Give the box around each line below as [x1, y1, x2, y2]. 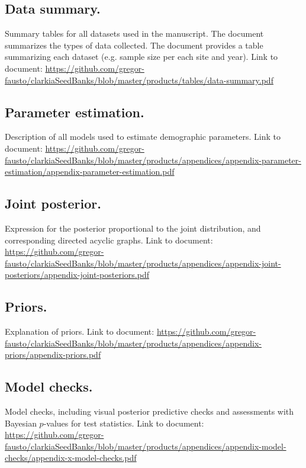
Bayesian [5, 416, 37, 429]
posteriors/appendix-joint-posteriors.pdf [5, 268, 149, 281]
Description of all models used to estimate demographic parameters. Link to [5, 130, 281, 143]
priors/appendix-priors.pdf [5, 348, 101, 361]
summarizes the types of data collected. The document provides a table [5, 39, 263, 51]
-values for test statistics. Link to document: [43, 416, 204, 429]
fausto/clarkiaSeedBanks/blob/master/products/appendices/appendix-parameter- [5, 153, 301, 166]
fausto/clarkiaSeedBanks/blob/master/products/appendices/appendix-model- [5, 440, 286, 452]
